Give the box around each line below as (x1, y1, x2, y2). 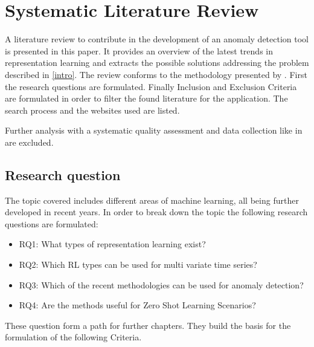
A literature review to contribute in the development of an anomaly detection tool (5, 33, 309, 45)
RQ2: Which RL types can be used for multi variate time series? (19, 258, 257, 271)
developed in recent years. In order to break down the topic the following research (5, 206, 308, 218)
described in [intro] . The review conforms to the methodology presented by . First (5, 68, 307, 80)
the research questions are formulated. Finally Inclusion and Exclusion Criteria (5, 80, 297, 92)
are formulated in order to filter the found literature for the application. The (5, 92, 288, 105)
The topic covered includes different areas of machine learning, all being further (5, 193, 299, 206)
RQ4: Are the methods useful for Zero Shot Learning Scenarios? (19, 299, 256, 311)
